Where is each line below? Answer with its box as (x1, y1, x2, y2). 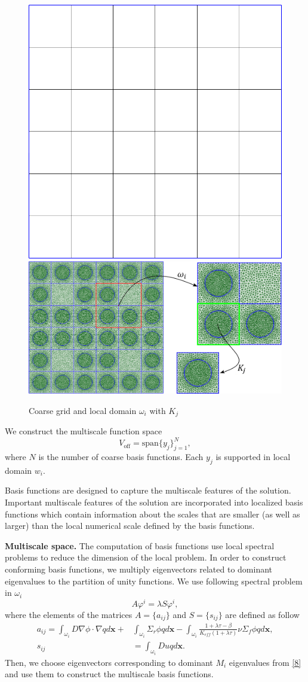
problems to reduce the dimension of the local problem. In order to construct (5, 551, 287, 564)
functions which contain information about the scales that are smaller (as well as (5, 507, 300, 520)
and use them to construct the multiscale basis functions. (5, 668, 214, 680)
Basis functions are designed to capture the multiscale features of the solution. (5, 484, 291, 497)
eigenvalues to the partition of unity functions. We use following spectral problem (5, 574, 303, 587)
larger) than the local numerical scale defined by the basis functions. (5, 519, 255, 532)
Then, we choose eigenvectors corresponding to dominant (5, 656, 213, 668)
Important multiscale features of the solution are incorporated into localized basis (5, 496, 303, 509)
